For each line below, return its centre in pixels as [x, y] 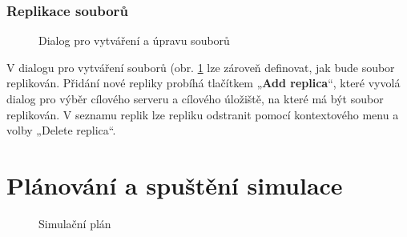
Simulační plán [75, 223]
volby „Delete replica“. [61, 130]
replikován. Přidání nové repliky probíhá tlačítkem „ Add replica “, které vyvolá [203, 83]
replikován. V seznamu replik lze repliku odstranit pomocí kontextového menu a [203, 114]
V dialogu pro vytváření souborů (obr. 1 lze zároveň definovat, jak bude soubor [201, 67]
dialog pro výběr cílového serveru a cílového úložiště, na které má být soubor [195, 98]
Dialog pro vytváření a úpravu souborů [134, 40]
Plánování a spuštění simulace [175, 185]
